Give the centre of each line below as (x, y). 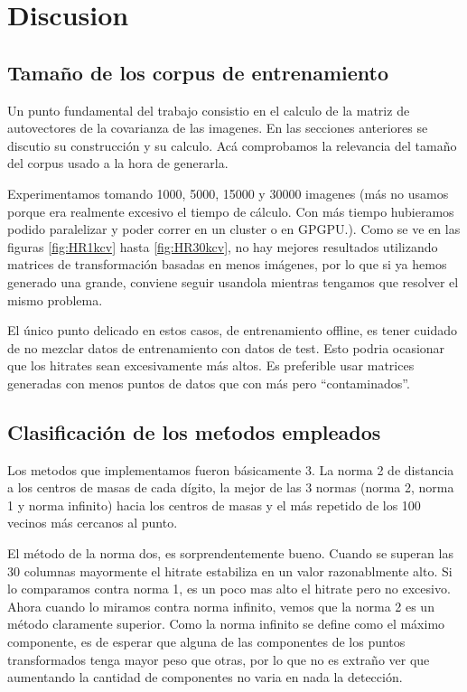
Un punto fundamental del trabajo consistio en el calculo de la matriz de (209, 110)
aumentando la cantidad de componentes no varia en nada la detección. (205, 677)
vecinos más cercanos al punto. (93, 523)
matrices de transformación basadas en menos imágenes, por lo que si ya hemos (227, 264)
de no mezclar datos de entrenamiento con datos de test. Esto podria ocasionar (226, 347)
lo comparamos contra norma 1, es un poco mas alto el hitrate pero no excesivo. (229, 589)
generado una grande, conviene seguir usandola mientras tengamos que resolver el (233, 281)
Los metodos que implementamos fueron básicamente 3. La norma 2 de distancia (231, 469)
